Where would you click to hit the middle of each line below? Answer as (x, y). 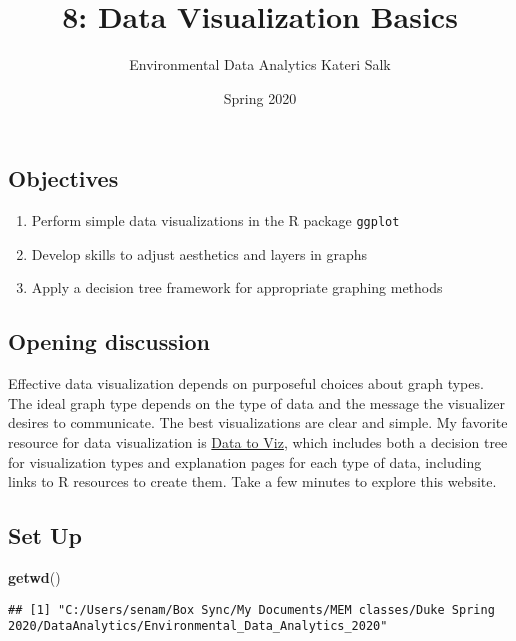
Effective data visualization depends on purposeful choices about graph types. (246, 383)
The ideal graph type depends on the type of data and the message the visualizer (256, 402)
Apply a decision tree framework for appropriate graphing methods (237, 287)
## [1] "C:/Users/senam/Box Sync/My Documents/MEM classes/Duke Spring (251, 609)
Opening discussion (109, 341)
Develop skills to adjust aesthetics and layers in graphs (199, 253)
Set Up (45, 535)
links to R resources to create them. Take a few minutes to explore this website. (252, 481)
